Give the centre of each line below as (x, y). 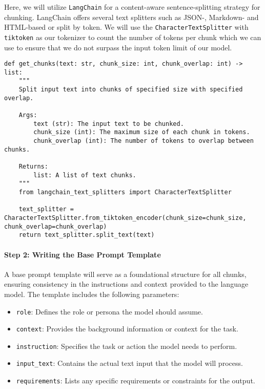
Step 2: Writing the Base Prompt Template (83, 254)
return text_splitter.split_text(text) (87, 235)
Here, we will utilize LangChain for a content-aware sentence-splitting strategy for (132, 7)
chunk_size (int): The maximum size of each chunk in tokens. (142, 132)
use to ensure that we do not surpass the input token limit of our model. (118, 47)
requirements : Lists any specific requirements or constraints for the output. (136, 381)
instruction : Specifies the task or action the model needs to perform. (127, 346)
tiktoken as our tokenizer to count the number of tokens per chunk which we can (133, 37)
